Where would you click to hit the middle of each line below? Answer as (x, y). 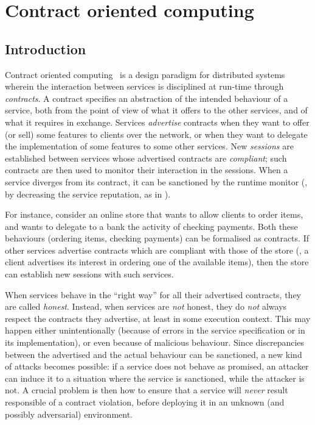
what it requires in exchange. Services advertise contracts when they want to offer (157, 122)
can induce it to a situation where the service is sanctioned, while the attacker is (155, 378)
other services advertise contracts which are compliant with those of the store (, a (157, 250)
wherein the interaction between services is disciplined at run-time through (144, 86)
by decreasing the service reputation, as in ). (88, 194)
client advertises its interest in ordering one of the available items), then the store (157, 262)
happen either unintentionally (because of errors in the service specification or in (155, 330)
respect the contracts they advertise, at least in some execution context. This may (158, 318)
